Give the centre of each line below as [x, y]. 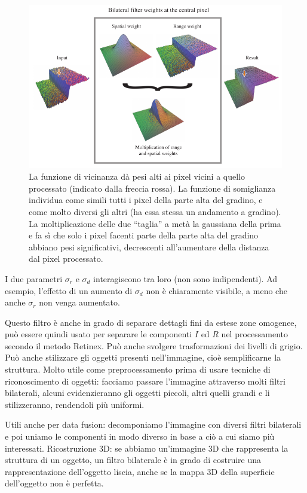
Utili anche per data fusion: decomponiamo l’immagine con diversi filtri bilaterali [153, 424]
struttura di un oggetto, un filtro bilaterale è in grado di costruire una [133, 460]
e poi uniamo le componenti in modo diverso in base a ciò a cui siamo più [140, 436]
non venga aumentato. [79, 302]
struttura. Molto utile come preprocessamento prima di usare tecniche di [138, 369]
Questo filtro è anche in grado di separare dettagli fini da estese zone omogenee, [151, 322]
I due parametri [34, 278]
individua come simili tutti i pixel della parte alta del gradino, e [146, 200]
